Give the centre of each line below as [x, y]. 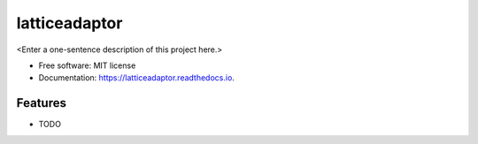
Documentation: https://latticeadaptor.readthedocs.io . [136, 78]
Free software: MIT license [87, 65]
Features [41, 103]
